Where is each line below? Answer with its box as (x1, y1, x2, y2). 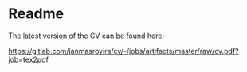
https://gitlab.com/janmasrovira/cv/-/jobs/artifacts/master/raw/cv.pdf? (8, 46, 239, 55)
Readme (8, 5, 65, 23)
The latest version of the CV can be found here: (8, 31, 165, 40)
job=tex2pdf (8, 55, 49, 64)
